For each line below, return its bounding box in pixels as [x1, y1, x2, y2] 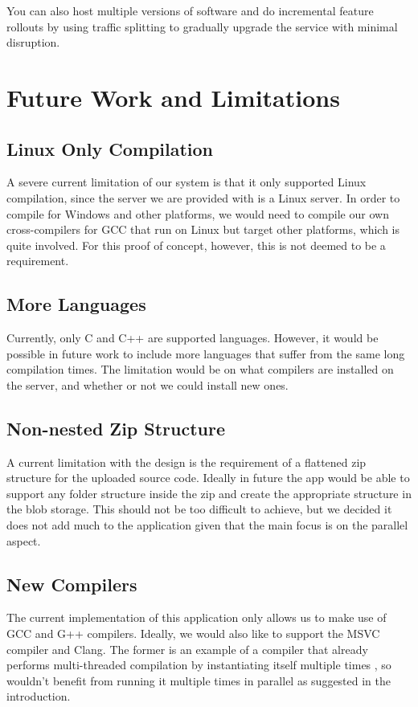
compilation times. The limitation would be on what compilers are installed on [6, 361, 394, 378]
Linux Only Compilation [6, 136, 214, 161]
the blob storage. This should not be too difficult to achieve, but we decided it [6, 501, 392, 517]
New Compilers [6, 571, 137, 596]
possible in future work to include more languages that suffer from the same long [6, 345, 405, 362]
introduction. [6, 688, 71, 705]
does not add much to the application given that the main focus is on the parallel [6, 517, 408, 533]
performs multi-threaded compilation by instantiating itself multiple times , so [6, 656, 391, 673]
